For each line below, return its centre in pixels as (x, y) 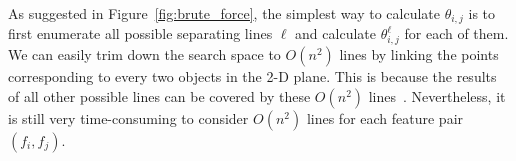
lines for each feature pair (385, 117)
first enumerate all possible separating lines (140, 33)
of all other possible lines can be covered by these (159, 95)
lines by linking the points (419, 54)
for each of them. (456, 33)
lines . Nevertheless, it (437, 95)
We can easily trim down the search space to (144, 54)
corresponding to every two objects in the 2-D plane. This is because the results (252, 76)
